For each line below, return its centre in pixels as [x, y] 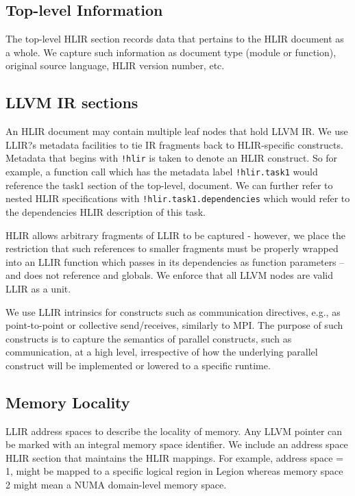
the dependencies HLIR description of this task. [106, 211]
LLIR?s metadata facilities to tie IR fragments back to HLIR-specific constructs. [174, 144]
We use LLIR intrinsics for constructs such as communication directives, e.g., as [173, 311]
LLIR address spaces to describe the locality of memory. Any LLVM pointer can [174, 431]
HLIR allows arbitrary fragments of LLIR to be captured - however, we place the [175, 235]
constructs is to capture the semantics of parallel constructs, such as [149, 338]
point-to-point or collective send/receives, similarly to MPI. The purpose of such [174, 325]
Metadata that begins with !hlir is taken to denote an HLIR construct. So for [172, 158]
